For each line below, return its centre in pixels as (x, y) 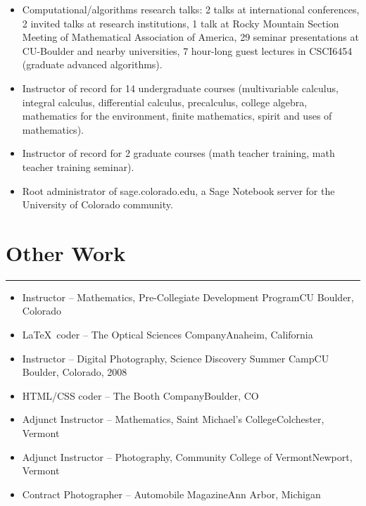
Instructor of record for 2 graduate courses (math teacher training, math (178, 153)
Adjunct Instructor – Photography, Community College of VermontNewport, (187, 456)
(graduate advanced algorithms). (92, 64)
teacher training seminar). (78, 166)
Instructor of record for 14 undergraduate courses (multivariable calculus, (180, 88)
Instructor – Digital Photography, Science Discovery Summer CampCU (176, 358)
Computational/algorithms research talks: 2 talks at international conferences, (191, 9)
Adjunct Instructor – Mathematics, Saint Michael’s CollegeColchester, (173, 419)
